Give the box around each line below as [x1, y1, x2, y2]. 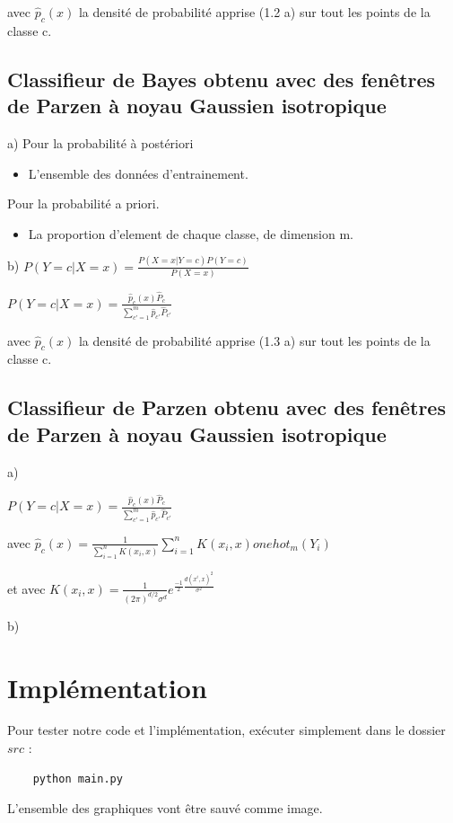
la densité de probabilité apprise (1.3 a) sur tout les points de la [78, 331, 431, 350]
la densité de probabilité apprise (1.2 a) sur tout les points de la [78, 3, 431, 21]
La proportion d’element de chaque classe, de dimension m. [28, 224, 353, 243]
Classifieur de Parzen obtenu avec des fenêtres [7, 394, 446, 421]
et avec [7, 579, 46, 597]
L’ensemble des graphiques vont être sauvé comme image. [7, 799, 323, 818]
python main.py [32, 772, 123, 785]
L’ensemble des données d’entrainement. [28, 164, 248, 182]
